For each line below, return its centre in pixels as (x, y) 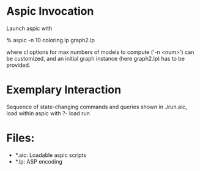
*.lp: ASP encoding (39, 161)
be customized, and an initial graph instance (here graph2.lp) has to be (96, 58)
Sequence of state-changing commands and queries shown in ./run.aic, (97, 107)
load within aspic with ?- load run (48, 113)
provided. (18, 65)
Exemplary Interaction (64, 90)
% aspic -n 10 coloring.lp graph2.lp (50, 40)
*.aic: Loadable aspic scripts (51, 155)
